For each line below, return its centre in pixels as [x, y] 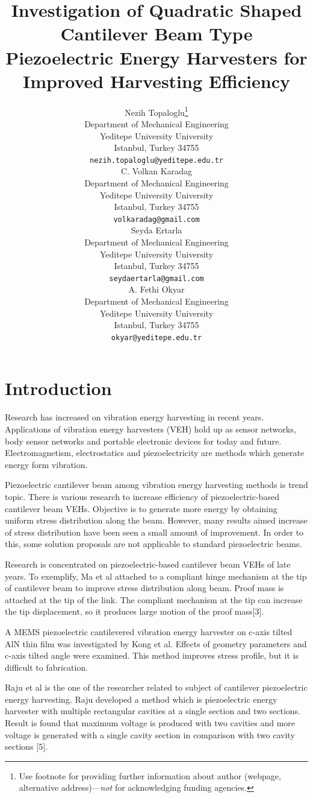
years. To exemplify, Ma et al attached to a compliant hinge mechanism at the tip [156, 576]
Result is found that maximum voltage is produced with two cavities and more [150, 723]
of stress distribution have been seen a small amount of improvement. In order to [154, 532]
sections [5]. [26, 746]
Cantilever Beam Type [156, 33]
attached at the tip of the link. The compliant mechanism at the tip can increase [154, 599]
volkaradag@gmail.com [156, 219]
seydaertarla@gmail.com [156, 278]
